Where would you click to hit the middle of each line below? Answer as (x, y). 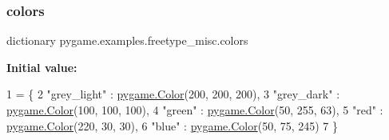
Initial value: (42, 67)
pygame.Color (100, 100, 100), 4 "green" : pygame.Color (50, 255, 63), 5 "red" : (195, 110)
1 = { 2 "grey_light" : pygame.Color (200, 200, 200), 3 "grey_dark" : (173, 94)
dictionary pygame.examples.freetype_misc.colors (127, 40)
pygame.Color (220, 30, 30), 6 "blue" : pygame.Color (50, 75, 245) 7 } (173, 125)
